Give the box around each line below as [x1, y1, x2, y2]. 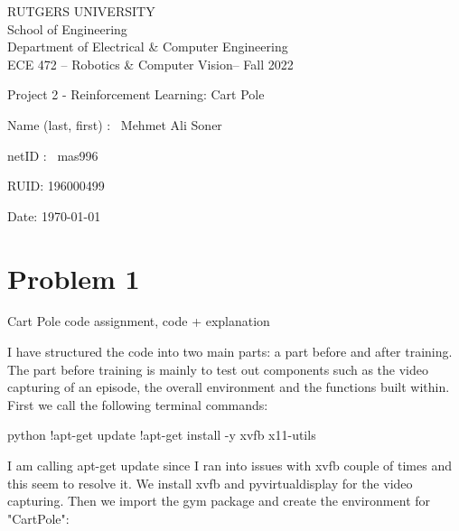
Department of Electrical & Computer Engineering [7, 37, 288, 56]
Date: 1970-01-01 [7, 206, 101, 225]
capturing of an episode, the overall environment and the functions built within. [7, 377, 450, 396]
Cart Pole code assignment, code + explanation [7, 312, 270, 331]
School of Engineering [7, 19, 127, 38]
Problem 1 [7, 259, 140, 296]
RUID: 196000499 [7, 176, 105, 195]
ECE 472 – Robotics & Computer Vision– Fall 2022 [7, 54, 294, 73]
